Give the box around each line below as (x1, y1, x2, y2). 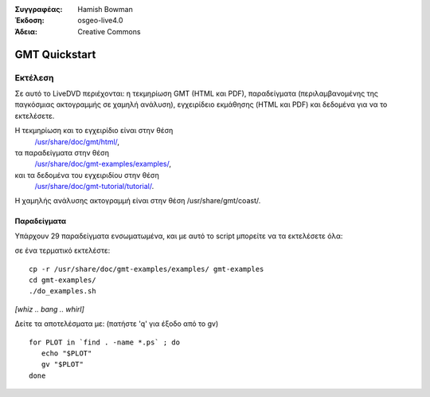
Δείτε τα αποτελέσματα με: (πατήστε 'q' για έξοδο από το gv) (14, 319, 219, 328)
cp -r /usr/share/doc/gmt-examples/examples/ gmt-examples (29, 264, 264, 273)
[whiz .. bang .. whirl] (14, 304, 84, 314)
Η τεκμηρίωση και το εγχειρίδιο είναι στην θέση (14, 126, 174, 136)
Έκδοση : (14, 16, 45, 26)
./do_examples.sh (29, 287, 96, 296)
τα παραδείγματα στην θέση (14, 147, 110, 157)
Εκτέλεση (14, 72, 55, 83)
